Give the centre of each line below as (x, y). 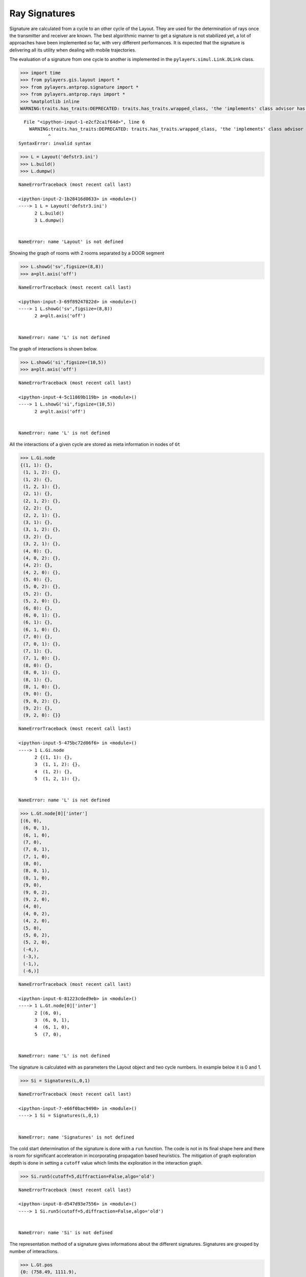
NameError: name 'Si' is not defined (66, 1233)
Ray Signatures (42, 13)
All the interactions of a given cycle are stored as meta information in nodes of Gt (95, 444)
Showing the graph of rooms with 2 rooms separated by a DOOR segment (87, 253)
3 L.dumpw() (49, 220)
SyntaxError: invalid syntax (55, 144)
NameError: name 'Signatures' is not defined (76, 1137)
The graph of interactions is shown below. (54, 349)
